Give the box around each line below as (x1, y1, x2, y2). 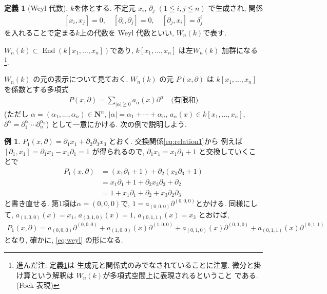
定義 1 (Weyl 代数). (4, 3, 68, 13)
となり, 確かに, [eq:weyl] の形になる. (4, 234, 123, 245)
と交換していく (199, 145, 249, 156)
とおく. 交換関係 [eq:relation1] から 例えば (109, 136, 243, 146)
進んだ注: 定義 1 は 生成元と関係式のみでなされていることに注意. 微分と (16, 260, 254, 270)
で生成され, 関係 (208, 3, 263, 13)
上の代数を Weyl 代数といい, (79, 27, 174, 38)
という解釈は (30, 269, 74, 280)
